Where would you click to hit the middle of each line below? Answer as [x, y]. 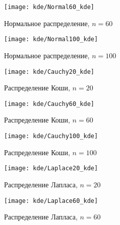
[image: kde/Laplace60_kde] [51, 201]
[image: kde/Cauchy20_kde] [49, 72]
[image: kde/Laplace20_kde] [51, 168]
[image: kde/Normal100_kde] [51, 39]
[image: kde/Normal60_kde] [49, 7]
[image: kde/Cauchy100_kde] [51, 136]
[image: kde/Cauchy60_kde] [49, 104]
